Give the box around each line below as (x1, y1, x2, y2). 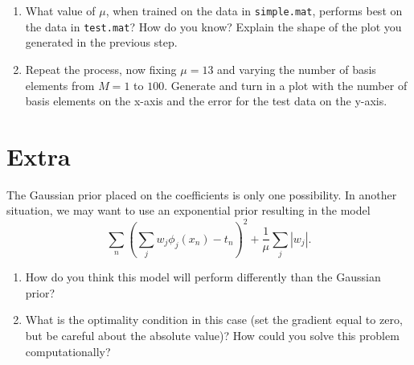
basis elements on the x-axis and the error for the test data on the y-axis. (25, 92, 387, 109)
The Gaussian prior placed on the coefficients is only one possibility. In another (6, 186, 397, 203)
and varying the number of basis (217, 60, 376, 77)
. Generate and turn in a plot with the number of (164, 76, 408, 93)
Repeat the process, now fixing (25, 60, 177, 77)
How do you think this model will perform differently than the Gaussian (25, 269, 381, 285)
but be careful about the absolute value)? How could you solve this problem (25, 327, 400, 343)
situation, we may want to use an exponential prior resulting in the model (6, 202, 371, 219)
